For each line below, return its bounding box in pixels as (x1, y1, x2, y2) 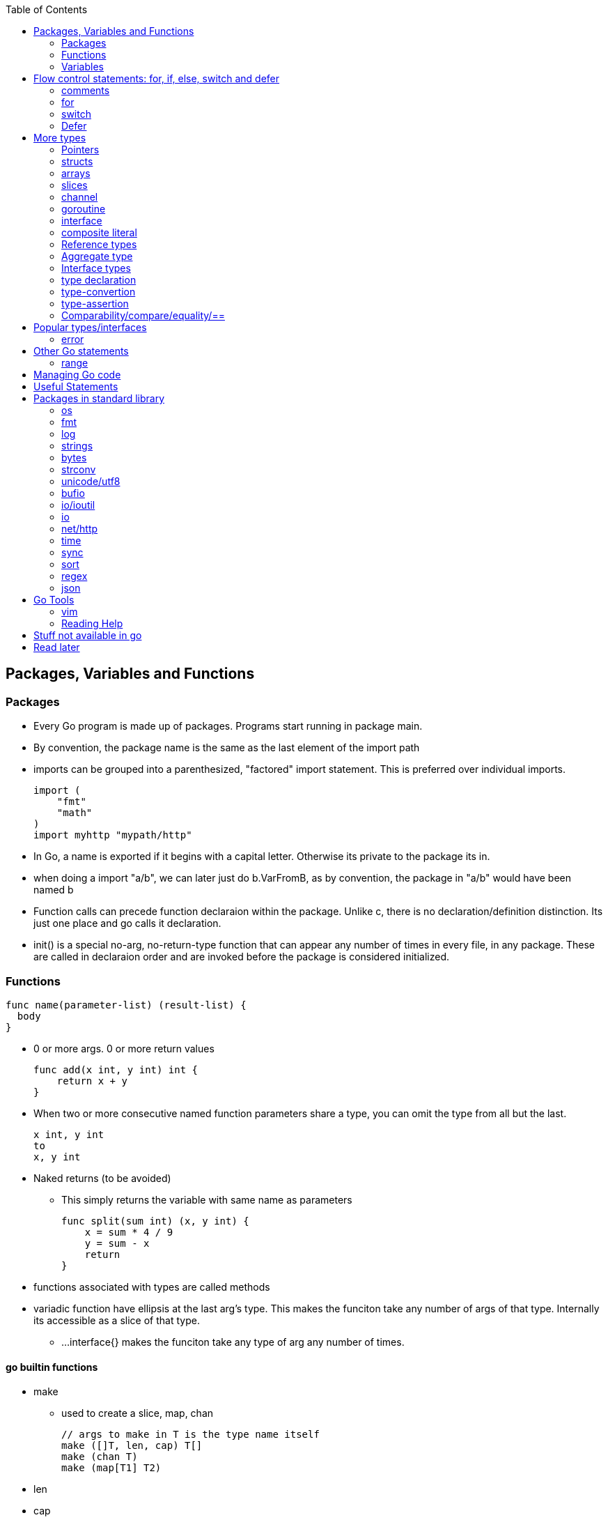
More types (33, 132, 86, 144)
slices (61, 179, 88, 191)
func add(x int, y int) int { (33, 1064, 198, 1075)
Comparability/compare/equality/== (61, 309, 225, 321)
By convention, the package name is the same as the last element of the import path (33, 742, 420, 754)
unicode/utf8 (61, 475, 120, 487)
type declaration (61, 274, 137, 286)
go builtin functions (6, 1360, 98, 1373)
